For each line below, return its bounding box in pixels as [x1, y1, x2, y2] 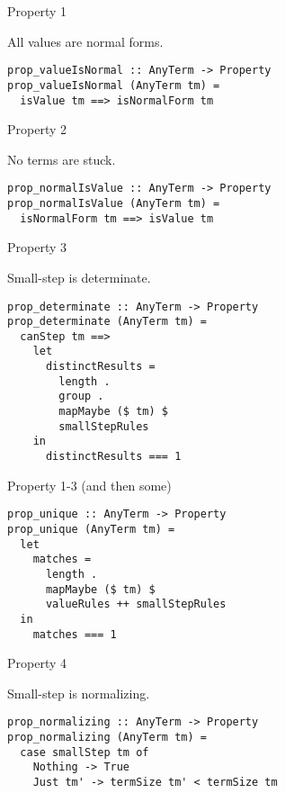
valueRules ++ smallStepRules [45, 598, 227, 611]
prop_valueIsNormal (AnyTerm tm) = [7, 78, 220, 92]
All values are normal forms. [7, 32, 164, 50]
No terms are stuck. [7, 149, 116, 168]
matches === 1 [32, 627, 117, 641]
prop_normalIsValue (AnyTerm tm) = [7, 197, 220, 210]
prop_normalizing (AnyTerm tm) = [7, 731, 207, 744]
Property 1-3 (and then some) [7, 475, 172, 494]
